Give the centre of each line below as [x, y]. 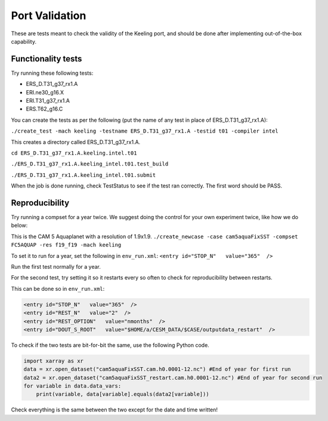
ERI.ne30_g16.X [45, 92]
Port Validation [49, 16]
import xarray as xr [53, 361]
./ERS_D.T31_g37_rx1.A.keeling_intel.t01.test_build [90, 164]
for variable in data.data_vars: [72, 386]
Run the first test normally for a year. [56, 267]
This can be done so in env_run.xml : [58, 288]
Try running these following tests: [52, 73]
